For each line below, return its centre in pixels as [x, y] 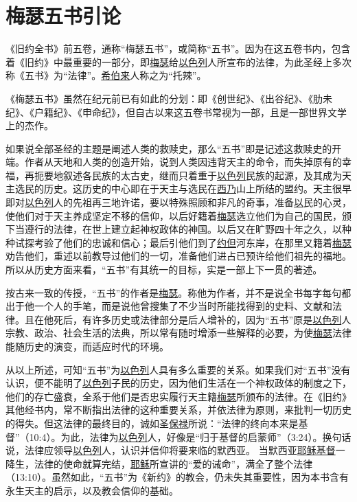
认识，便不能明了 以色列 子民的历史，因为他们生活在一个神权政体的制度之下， [178, 383]
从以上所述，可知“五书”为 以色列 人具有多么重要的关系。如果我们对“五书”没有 [178, 369]
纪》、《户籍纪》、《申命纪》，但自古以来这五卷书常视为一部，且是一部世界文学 [176, 112]
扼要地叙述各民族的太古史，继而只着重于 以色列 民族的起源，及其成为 [188, 175]
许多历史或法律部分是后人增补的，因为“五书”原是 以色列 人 [221, 319]
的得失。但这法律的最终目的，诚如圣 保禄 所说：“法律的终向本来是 [152, 423]
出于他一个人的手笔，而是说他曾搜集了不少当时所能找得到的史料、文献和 [169, 306]
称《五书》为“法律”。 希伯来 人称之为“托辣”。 [106, 75]
